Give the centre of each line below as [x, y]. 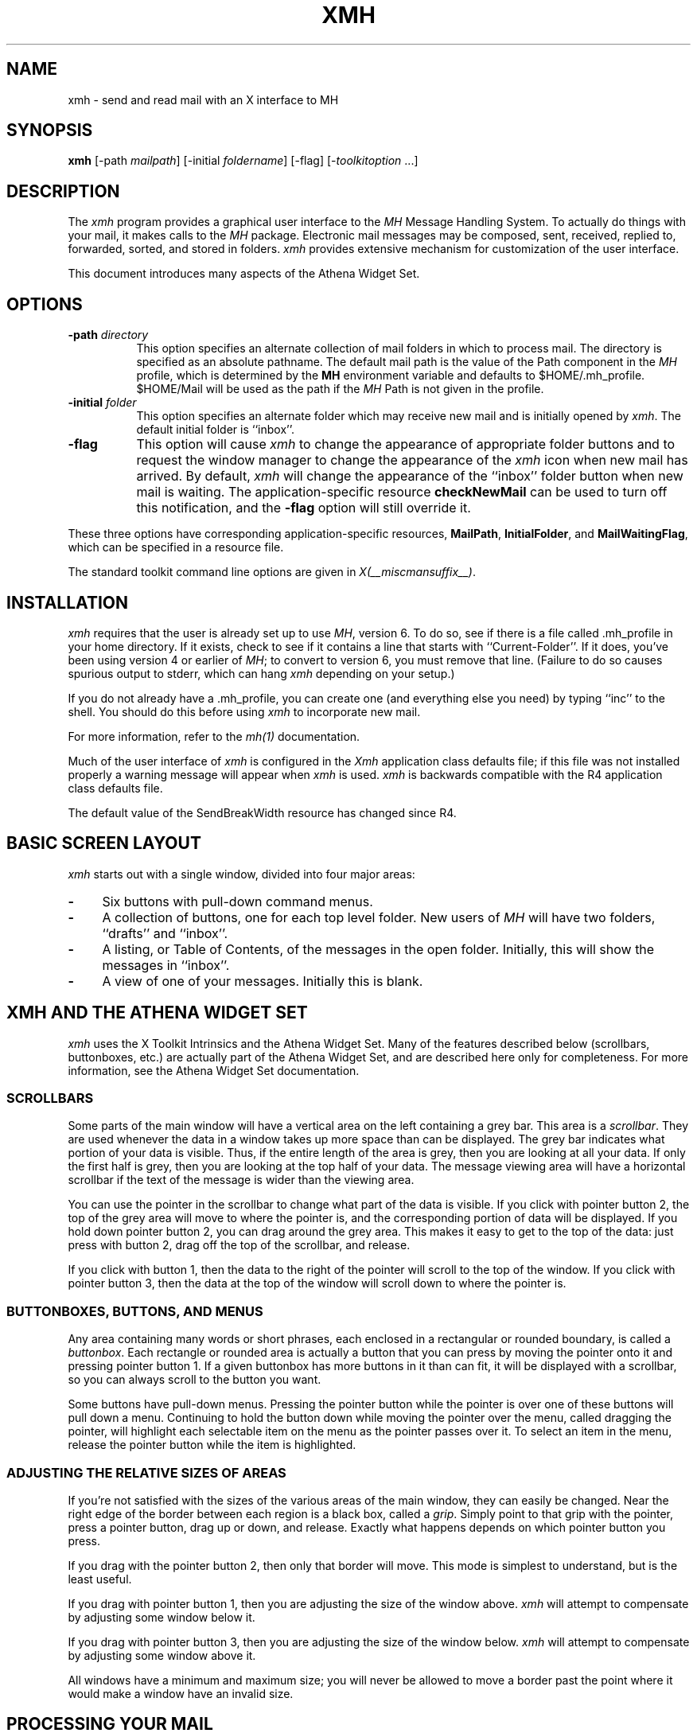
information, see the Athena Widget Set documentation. [214, 1070]
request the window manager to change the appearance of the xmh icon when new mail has [412, 460]
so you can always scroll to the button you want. [195, 1380]
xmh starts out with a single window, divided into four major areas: [241, 874]
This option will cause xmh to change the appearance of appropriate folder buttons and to [406, 444]
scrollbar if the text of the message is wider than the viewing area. [241, 1180]
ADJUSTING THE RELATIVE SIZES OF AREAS [146, 1472]
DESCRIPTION [63, 191]
